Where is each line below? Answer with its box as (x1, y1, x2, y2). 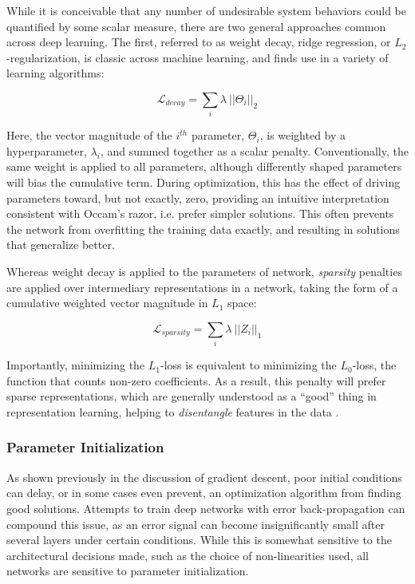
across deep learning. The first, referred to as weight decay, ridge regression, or (6, 34, 391, 50)
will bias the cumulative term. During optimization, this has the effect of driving (6, 174, 401, 191)
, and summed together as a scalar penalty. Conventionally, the (100, 142, 409, 159)
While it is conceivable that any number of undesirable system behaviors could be (6, 2, 407, 18)
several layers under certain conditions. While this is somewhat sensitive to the (6, 531, 392, 548)
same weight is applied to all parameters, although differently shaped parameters (6, 158, 402, 175)
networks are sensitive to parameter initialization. (6, 562, 249, 579)
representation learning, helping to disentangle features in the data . (6, 403, 339, 420)
